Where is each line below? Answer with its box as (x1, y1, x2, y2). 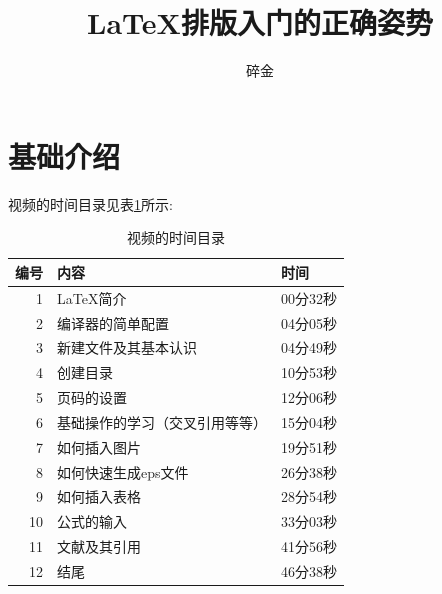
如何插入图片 (57, 436, 141, 457)
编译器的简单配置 (57, 312, 169, 333)
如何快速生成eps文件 (57, 461, 189, 482)
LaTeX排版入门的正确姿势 (87, 2, 433, 43)
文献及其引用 (57, 536, 141, 557)
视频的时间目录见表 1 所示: (8, 193, 173, 214)
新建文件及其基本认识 (57, 337, 197, 358)
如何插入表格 (57, 486, 141, 507)
